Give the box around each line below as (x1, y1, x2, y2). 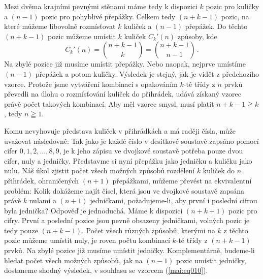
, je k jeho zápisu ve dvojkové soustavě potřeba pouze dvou (59, 145, 243, 156)
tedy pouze (4, 225, 38, 235)
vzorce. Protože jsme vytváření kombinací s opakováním (4, 78, 178, 89)
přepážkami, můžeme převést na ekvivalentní (112, 175, 252, 185)
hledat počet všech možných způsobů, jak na (4, 255, 143, 265)
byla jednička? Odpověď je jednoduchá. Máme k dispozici (4, 205, 183, 215)
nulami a (29, 195, 57, 206)
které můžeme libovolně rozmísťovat (4, 21, 116, 32)
